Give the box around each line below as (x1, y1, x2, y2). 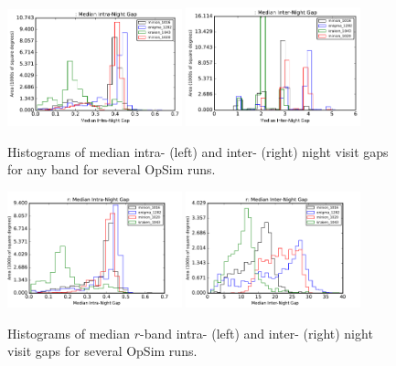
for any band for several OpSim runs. (7, 160, 216, 179)
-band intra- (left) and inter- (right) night (139, 323, 373, 342)
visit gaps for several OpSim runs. (7, 341, 198, 361)
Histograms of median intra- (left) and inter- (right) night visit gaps (7, 141, 389, 161)
